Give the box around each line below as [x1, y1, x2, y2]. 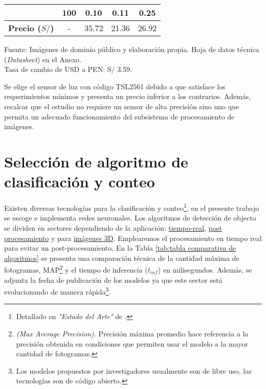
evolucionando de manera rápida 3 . [4, 285, 111, 297]
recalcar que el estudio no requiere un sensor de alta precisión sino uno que [4, 101, 239, 111]
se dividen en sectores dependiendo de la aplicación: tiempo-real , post [4, 222, 222, 233]
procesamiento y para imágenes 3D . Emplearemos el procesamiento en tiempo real [4, 232, 262, 243]
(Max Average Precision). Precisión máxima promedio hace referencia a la [16, 328, 249, 338]
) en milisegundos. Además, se [158, 264, 252, 275]
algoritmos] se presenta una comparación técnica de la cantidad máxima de [4, 252, 239, 263]
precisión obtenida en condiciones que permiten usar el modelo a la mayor [16, 338, 248, 349]
